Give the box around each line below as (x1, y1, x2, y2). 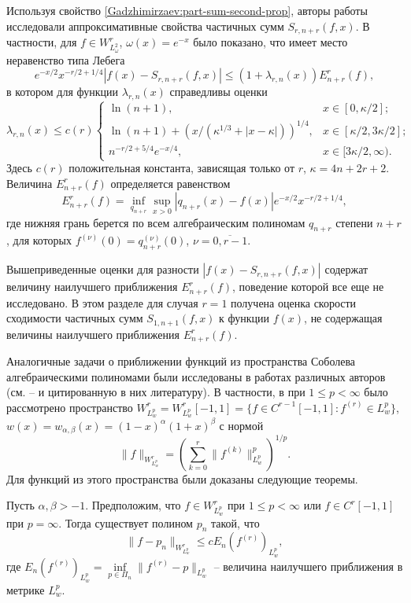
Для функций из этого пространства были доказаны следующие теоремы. (6, 470, 358, 487)
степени (335, 214, 373, 230)
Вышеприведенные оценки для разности (6, 261, 199, 278)
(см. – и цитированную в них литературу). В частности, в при (6, 384, 305, 400)
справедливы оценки (169, 83, 268, 100)
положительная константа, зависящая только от (68, 160, 295, 176)
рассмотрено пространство (6, 399, 133, 415)
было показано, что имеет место (193, 34, 348, 50)
